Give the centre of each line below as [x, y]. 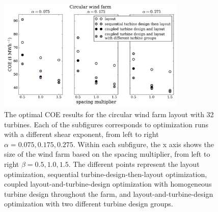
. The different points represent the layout [134, 164]
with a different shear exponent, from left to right [81, 134]
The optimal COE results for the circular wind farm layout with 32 [109, 114]
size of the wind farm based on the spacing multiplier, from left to [107, 154]
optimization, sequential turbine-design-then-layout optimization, [106, 174]
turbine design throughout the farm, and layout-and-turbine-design [109, 193]
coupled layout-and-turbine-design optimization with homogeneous [108, 184]
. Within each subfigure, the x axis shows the [143, 144]
